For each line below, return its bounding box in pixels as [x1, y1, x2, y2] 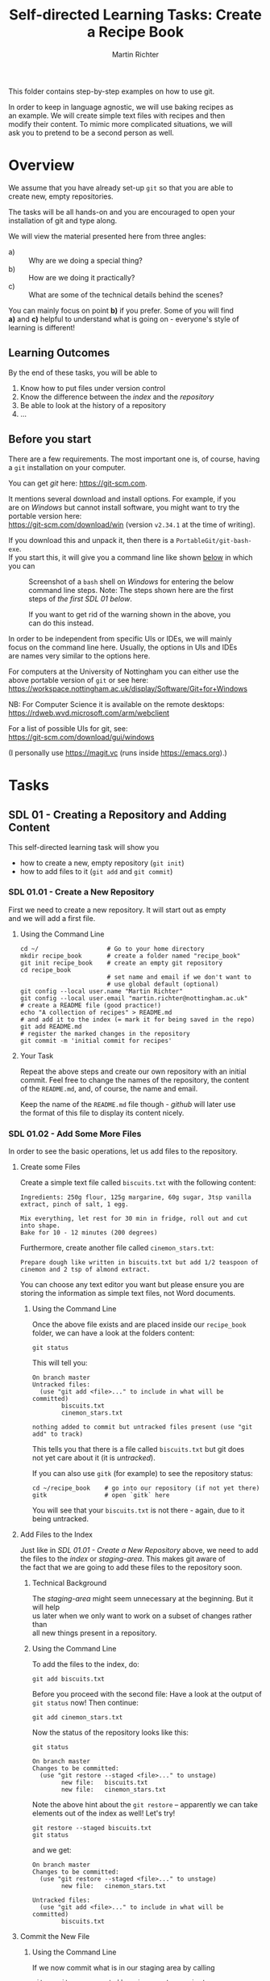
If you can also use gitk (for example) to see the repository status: [31, 1469, 253, 1478]
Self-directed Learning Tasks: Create [9, 6, 262, 24]
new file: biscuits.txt [60, 1779, 148, 1787]
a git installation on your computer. [8, 462, 127, 472]
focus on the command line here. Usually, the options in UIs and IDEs [8, 642, 238, 652]
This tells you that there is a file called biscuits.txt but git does [31, 1445, 245, 1454]
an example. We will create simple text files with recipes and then [8, 111, 226, 120]
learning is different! [8, 322, 75, 332]
